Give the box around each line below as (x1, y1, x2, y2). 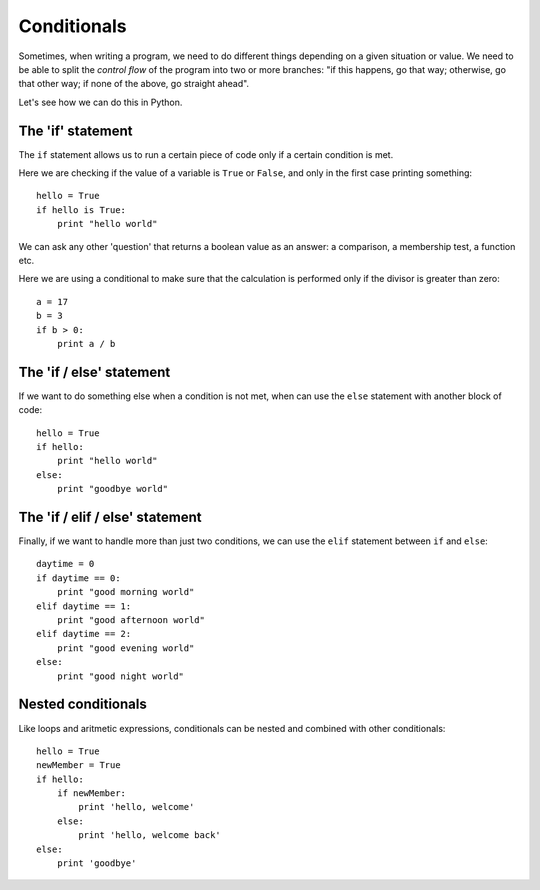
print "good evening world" (56, 642, 195, 654)
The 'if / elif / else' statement (18, 508, 202, 525)
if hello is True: (36, 204, 127, 215)
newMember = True (36, 760, 121, 771)
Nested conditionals (18, 696, 147, 713)
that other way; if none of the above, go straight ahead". (18, 78, 250, 90)
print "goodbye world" (56, 483, 169, 495)
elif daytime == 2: (36, 628, 132, 640)
